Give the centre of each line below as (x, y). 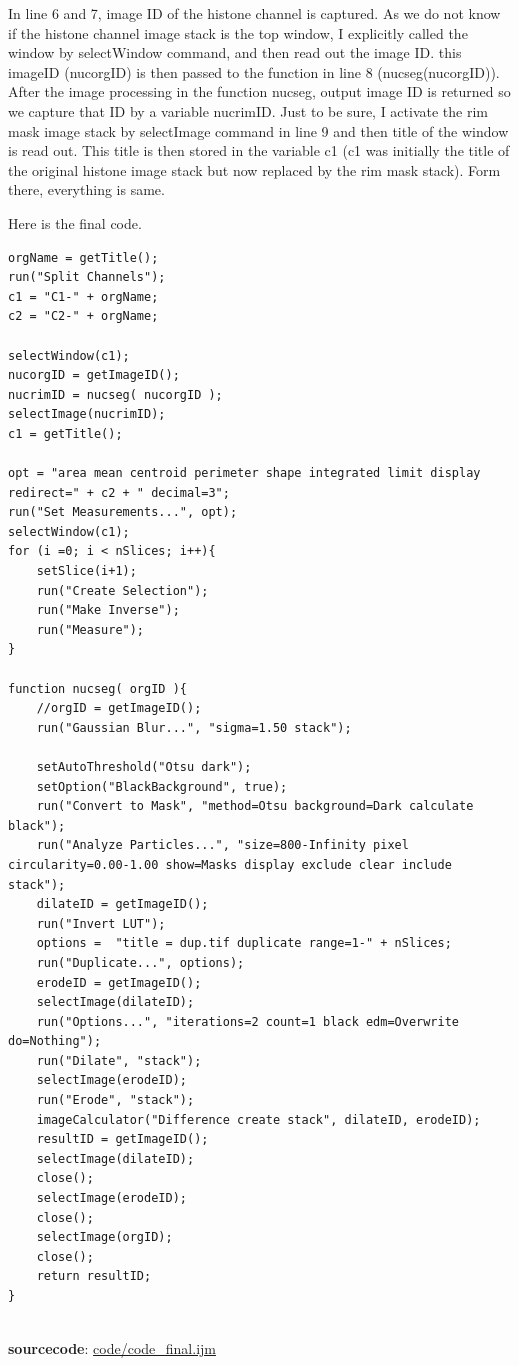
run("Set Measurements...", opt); (123, 512)
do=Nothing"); (55, 1041)
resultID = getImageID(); (122, 1139)
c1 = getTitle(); (65, 433)
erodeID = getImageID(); (119, 982)
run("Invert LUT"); (101, 923)
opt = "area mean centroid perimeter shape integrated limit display (244, 473)
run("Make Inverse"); (108, 610)
